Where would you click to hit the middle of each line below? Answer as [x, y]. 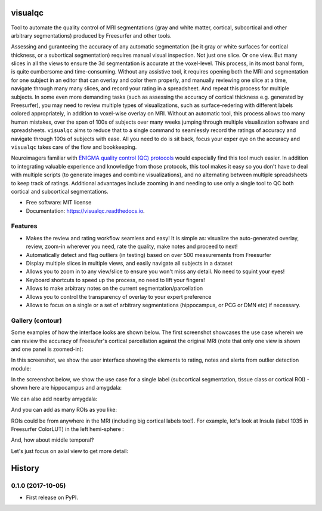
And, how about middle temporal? [52, 440]
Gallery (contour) [36, 320]
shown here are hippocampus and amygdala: [66, 388]
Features [24, 226]
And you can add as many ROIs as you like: [64, 410]
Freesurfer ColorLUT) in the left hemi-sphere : [68, 429]
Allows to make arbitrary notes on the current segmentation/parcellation [114, 288]
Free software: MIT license [59, 203]
